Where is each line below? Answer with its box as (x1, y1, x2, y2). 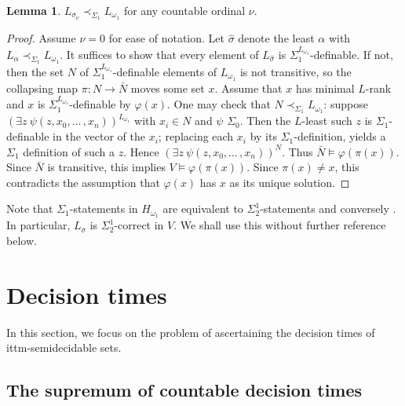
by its (250, 128, 277, 144)
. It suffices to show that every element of (60, 46, 259, 62)
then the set (6, 63, 64, 79)
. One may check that (167, 96, 271, 112)
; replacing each (158, 128, 234, 144)
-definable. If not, (310, 46, 393, 62)
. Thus (282, 143, 313, 159)
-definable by (69, 96, 131, 112)
